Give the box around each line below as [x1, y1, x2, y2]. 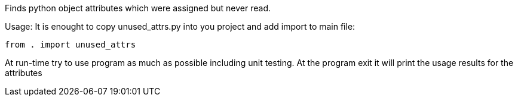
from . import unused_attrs [5, 40, 136, 49]
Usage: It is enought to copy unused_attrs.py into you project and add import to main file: [5, 21, 355, 31]
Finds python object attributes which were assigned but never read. [5, 3, 271, 13]
